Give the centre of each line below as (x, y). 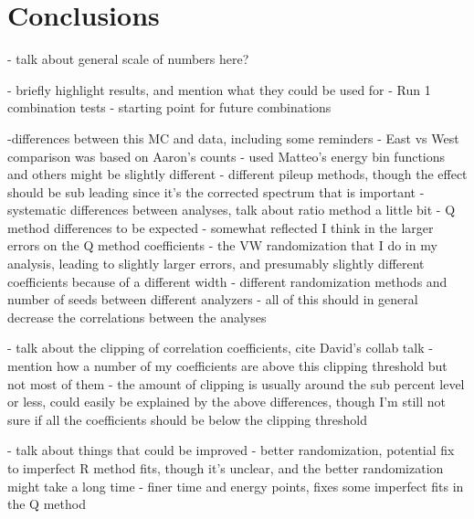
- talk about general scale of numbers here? (128, 59)
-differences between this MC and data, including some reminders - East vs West (233, 138)
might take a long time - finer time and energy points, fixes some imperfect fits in (236, 486)
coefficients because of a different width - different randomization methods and (227, 281)
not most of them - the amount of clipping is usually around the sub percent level (236, 383)
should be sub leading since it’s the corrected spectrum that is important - (216, 191)
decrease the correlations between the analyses (137, 317)
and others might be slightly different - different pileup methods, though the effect (237, 174)
